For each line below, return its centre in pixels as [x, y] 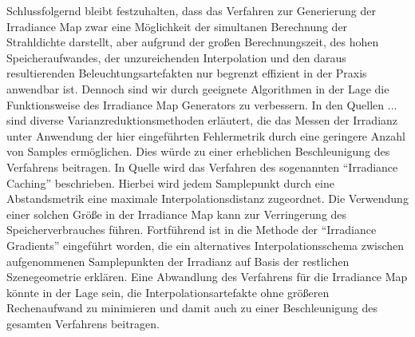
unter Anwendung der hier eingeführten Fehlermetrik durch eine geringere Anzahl [206, 135]
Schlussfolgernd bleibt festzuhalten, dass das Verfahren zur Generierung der [191, 10]
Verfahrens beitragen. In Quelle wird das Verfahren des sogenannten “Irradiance [202, 167]
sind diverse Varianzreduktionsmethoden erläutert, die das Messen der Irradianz [202, 120]
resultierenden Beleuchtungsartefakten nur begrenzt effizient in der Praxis [187, 73]
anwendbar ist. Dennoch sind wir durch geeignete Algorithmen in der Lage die [198, 88]
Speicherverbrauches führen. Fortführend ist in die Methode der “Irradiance [192, 230]
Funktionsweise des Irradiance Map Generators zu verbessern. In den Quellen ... [202, 104]
